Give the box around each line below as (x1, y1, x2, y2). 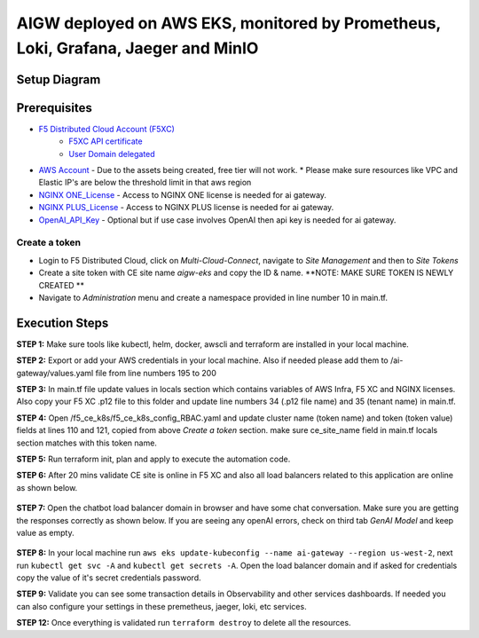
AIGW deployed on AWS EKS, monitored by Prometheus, (16, 13, 441, 33)
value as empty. (16, 527, 75, 538)
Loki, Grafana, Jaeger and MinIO (16, 38, 259, 58)
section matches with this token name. (16, 437, 157, 448)
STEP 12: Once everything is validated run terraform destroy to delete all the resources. (16, 618, 351, 628)
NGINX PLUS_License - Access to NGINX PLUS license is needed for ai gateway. (38, 202, 334, 213)
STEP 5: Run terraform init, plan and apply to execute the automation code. (16, 453, 291, 464)
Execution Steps (16, 315, 109, 330)
